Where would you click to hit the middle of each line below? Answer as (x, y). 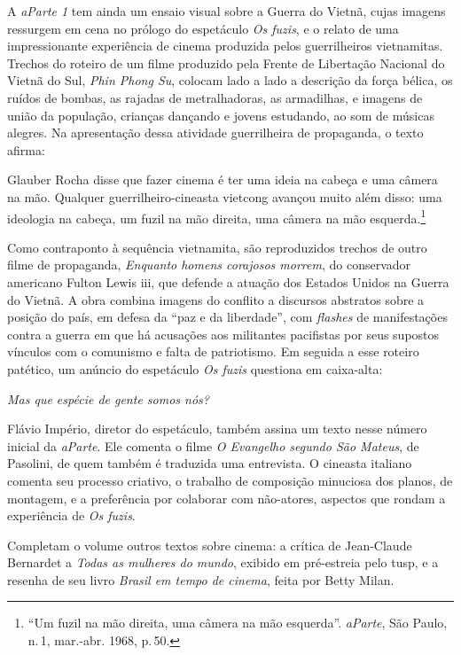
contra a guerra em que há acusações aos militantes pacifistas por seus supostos (223, 334)
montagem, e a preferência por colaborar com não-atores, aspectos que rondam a (227, 498)
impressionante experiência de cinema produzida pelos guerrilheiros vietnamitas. (225, 46)
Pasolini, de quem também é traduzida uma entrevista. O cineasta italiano (210, 463)
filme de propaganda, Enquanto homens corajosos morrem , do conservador (209, 265)
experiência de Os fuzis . (71, 515)
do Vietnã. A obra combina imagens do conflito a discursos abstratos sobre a (216, 299)
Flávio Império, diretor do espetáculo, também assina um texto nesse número (217, 429)
